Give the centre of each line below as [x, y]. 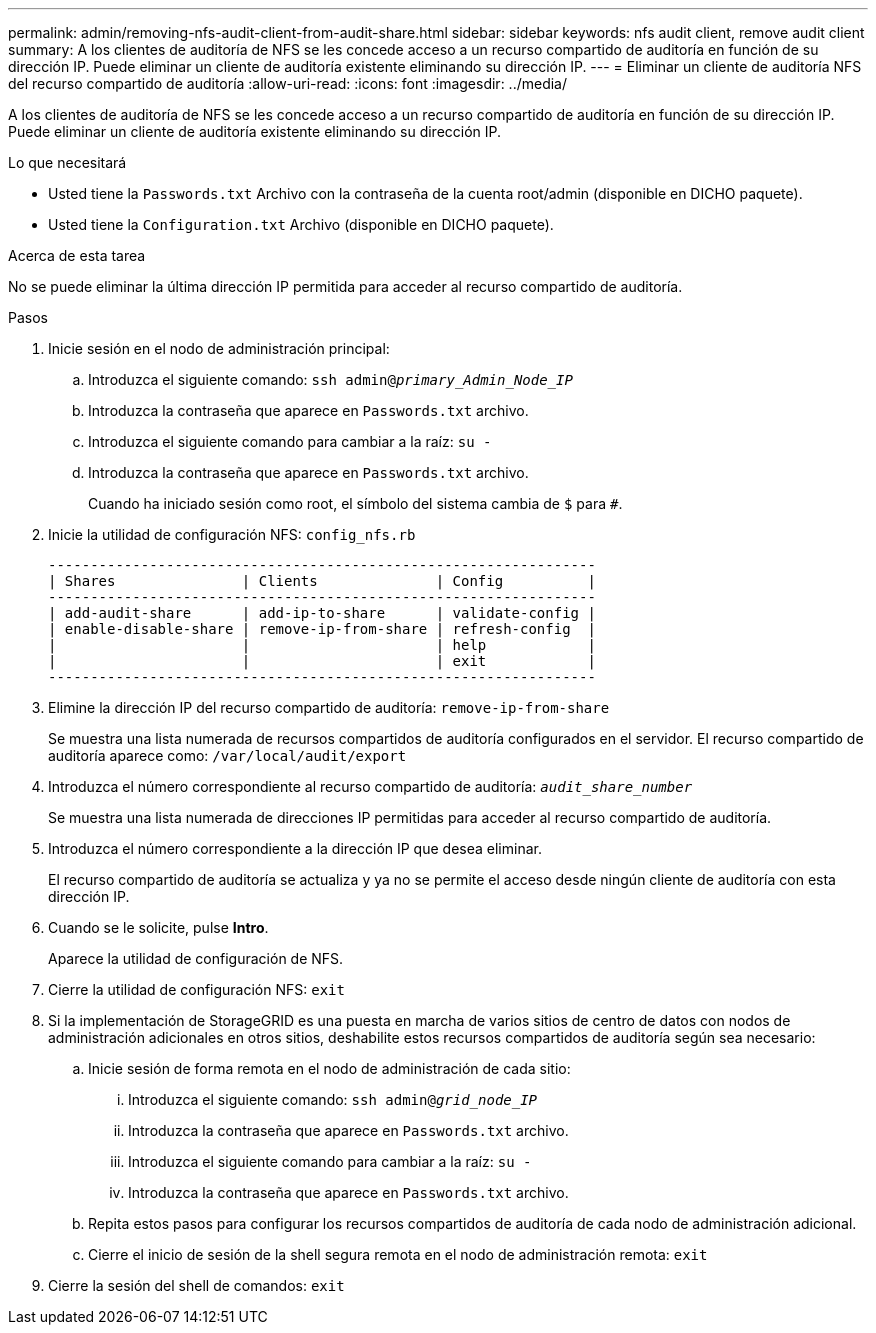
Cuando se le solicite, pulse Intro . [158, 927]
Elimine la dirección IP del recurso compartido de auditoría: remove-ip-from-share [329, 707]
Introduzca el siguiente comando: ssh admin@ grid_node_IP [333, 1099]
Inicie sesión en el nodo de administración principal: [219, 348]
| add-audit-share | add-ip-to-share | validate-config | [322, 613]
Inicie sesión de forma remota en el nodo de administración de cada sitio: [329, 1068]
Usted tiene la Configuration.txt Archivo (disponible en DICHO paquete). [301, 224]
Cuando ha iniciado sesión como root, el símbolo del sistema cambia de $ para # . [355, 503]
